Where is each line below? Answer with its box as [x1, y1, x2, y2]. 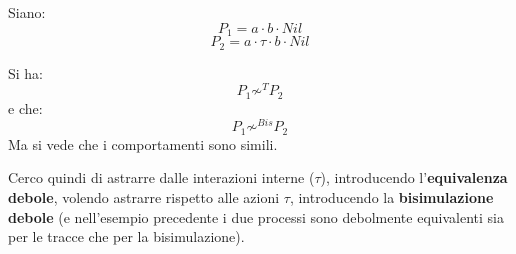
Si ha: [8, 62, 44, 83]
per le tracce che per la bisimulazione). [8, 226, 245, 247]
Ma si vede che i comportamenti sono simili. [8, 133, 278, 154]
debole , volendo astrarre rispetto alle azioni [8, 186, 280, 207]
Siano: [8, 2, 46, 22]
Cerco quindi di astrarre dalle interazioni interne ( [8, 167, 315, 188]
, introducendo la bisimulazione [289, 186, 494, 207]
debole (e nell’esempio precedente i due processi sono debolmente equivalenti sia [8, 206, 504, 227]
